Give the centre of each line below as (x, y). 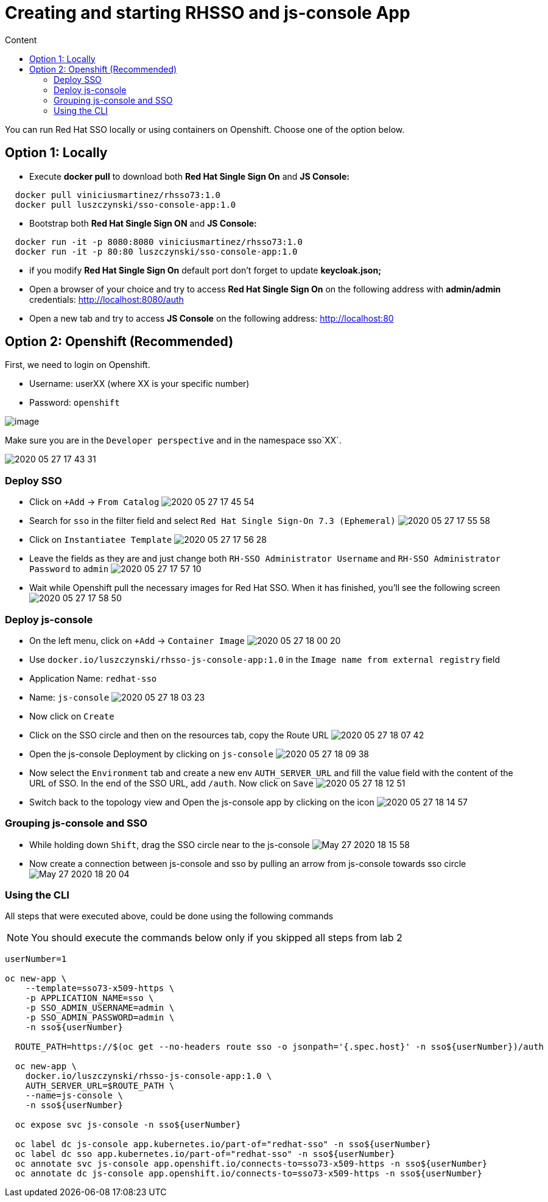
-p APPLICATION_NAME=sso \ (90, 998)
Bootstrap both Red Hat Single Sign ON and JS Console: (143, 223)
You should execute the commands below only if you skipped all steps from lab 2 (217, 938)
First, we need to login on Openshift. (78, 365)
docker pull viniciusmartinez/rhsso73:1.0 (118, 195)
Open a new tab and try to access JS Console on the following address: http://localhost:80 (212, 318)
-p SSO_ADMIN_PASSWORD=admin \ (100, 1018)
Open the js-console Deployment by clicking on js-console (151, 754)
